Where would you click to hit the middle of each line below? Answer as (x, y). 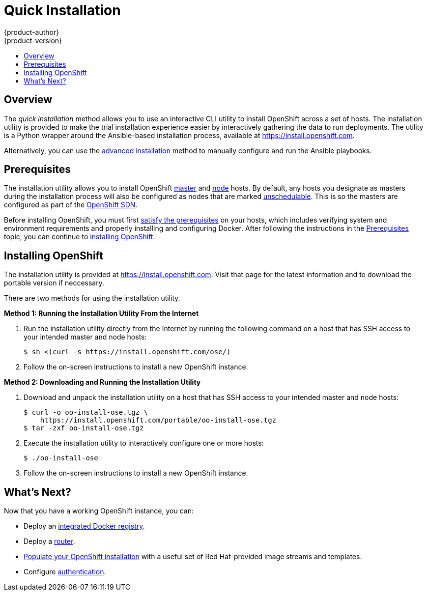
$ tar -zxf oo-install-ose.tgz (84, 428)
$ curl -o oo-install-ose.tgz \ (86, 412)
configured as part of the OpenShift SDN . (71, 205)
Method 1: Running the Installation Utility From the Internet (101, 313)
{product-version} (33, 40)
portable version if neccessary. (54, 283)
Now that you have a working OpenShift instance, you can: (99, 511)
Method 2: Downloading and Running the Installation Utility (102, 382)
